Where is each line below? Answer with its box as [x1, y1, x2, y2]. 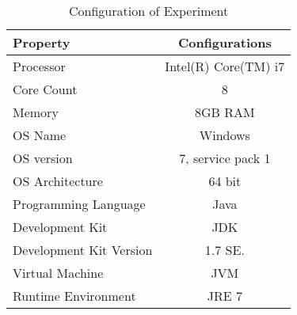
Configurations [177, 33, 272, 51]
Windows [199, 126, 250, 144]
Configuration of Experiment [69, 2, 229, 20]
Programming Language [13, 195, 146, 213]
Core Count [13, 80, 78, 98]
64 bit [208, 172, 242, 190]
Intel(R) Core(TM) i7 [165, 57, 285, 75]
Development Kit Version [13, 241, 153, 259]
